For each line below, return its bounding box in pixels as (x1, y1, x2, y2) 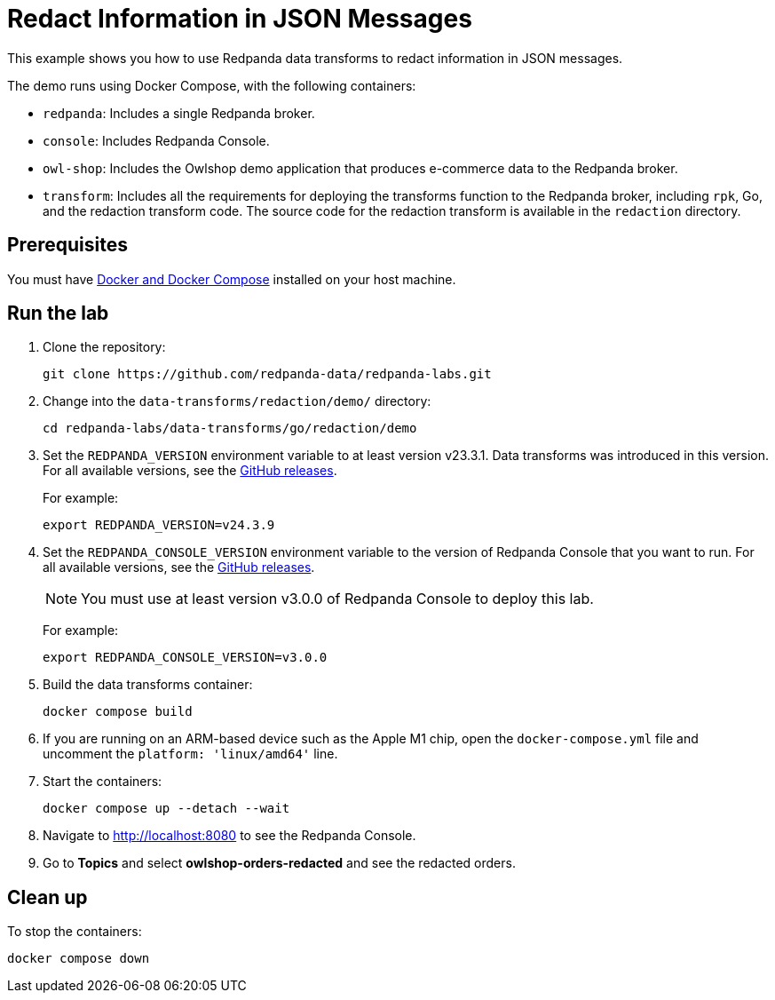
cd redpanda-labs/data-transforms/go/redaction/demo (43, 421, 417, 436)
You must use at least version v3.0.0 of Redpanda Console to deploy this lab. (81, 590, 594, 608)
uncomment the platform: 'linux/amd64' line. (43, 746, 338, 762)
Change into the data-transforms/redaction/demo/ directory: (43, 393, 431, 409)
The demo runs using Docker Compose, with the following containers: (7, 77, 416, 93)
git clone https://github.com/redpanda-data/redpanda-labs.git (43, 367, 492, 382)
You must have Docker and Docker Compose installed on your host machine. (7, 271, 456, 287)
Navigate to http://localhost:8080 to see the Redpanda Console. (43, 828, 416, 844)
